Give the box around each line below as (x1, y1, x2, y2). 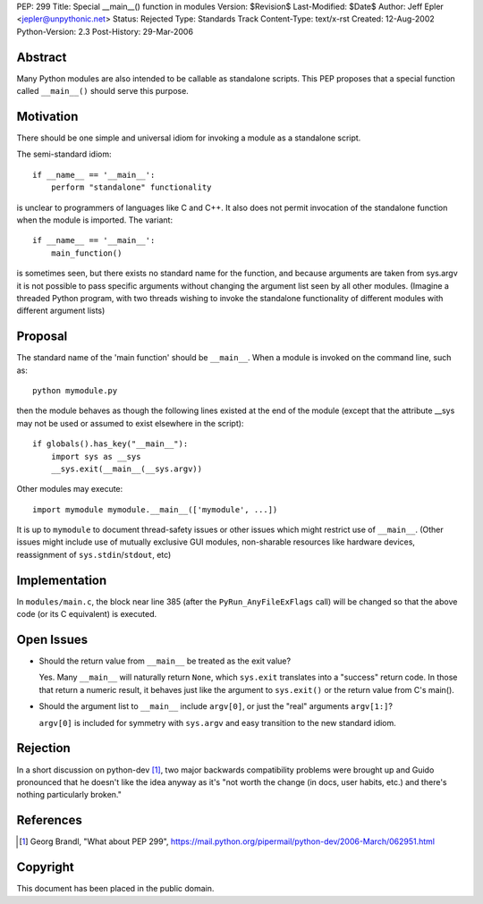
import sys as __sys (50, 452, 141, 461)
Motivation (16, 108, 79, 124)
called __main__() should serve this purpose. (16, 86, 190, 97)
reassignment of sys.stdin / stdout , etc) (16, 549, 172, 560)
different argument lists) (16, 305, 106, 317)
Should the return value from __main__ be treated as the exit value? (38, 655, 291, 666)
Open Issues (16, 631, 89, 647)
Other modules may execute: (16, 484, 123, 494)
